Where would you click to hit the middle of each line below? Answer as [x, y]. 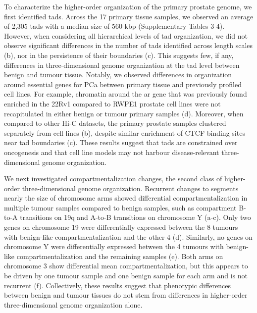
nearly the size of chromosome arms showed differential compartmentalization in [126, 198]
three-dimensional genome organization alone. [73, 304]
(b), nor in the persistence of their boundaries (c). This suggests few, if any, [119, 55]
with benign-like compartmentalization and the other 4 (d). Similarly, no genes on [128, 236]
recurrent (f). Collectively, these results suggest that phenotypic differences [117, 285]
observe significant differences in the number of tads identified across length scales [128, 45]
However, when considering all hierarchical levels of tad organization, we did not [126, 35]
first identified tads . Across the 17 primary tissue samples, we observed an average [129, 16]
